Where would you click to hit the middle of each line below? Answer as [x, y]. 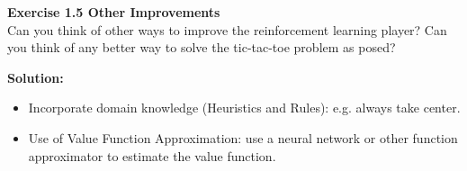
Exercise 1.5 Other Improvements [114, 12]
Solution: [36, 77]
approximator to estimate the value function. [152, 155]
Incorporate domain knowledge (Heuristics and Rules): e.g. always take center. [244, 108]
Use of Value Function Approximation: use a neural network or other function [243, 137]
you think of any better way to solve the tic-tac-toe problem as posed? [202, 47]
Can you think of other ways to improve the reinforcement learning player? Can [227, 29]
